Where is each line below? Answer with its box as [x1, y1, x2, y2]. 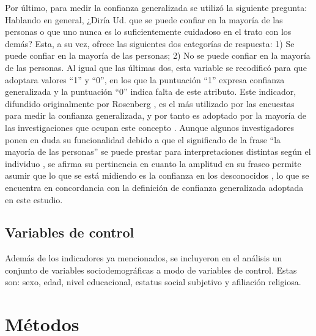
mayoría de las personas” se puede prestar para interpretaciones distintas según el [5, 145, 311, 158]
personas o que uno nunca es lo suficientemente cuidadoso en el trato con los [5, 25, 292, 38]
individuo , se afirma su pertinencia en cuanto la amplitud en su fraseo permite [5, 157, 301, 170]
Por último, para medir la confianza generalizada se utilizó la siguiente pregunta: [5, 1, 307, 13]
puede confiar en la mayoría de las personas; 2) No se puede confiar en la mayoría [5, 49, 310, 62]
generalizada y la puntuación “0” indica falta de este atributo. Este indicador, [5, 85, 296, 98]
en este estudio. [5, 193, 63, 206]
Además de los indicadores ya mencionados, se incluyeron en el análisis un [5, 252, 282, 264]
